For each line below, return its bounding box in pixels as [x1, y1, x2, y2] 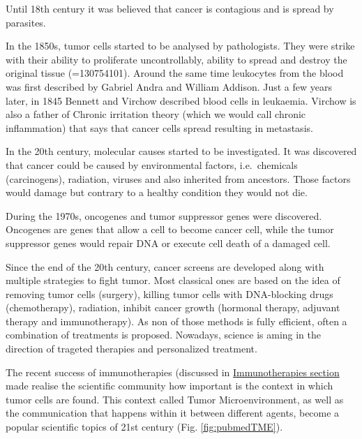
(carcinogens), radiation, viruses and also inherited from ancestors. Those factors [6, 171, 351, 186]
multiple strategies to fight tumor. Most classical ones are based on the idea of [6, 273, 340, 288]
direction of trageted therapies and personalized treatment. [6, 341, 257, 356]
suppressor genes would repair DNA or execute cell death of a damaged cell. [6, 235, 331, 250]
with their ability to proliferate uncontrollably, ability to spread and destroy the [6, 52, 347, 66]
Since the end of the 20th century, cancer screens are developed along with [6, 259, 324, 274]
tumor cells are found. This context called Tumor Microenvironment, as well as [6, 392, 344, 406]
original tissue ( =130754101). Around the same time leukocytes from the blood [6, 66, 344, 80]
